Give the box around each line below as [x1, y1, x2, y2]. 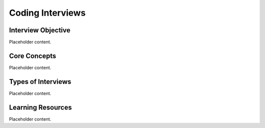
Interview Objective [9, 26, 71, 34]
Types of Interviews [9, 77, 72, 86]
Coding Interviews [9, 7, 86, 18]
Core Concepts [9, 51, 56, 60]
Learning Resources [9, 103, 72, 111]
